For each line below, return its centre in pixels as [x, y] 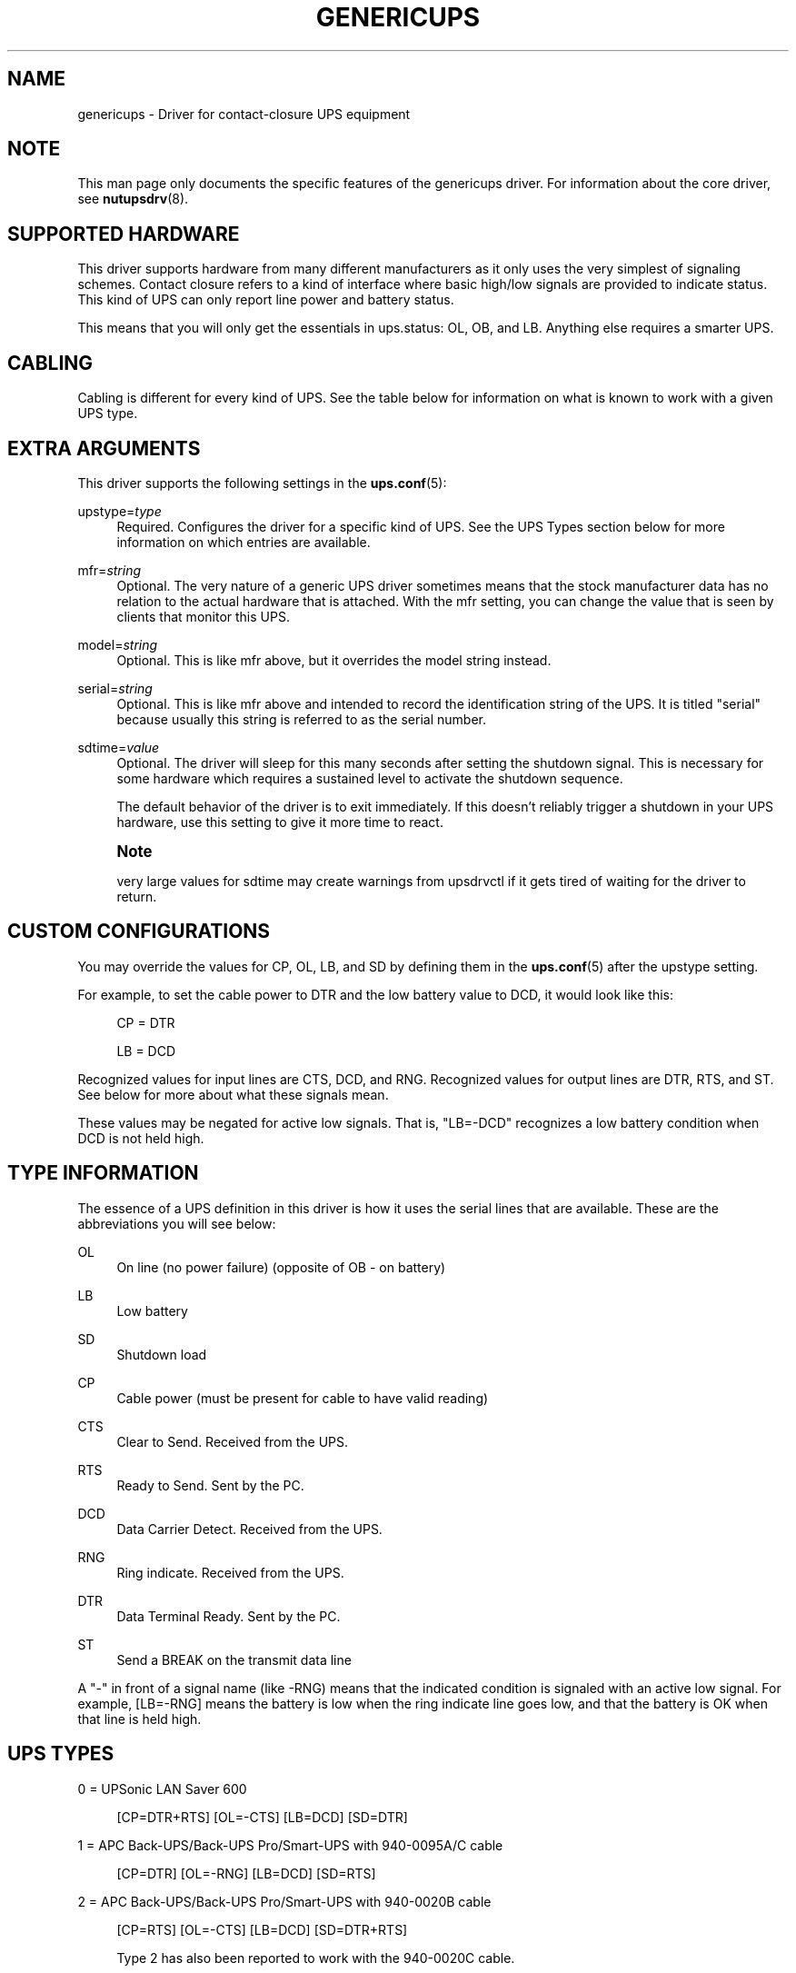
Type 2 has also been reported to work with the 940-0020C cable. [316, 1958]
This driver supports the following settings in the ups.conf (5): [262, 483]
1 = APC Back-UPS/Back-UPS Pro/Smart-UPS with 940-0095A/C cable [290, 1845]
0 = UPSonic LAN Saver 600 [162, 1789]
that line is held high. [139, 1719]
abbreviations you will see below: [177, 1223]
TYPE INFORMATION [103, 1173]
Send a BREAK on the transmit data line [234, 1659]
